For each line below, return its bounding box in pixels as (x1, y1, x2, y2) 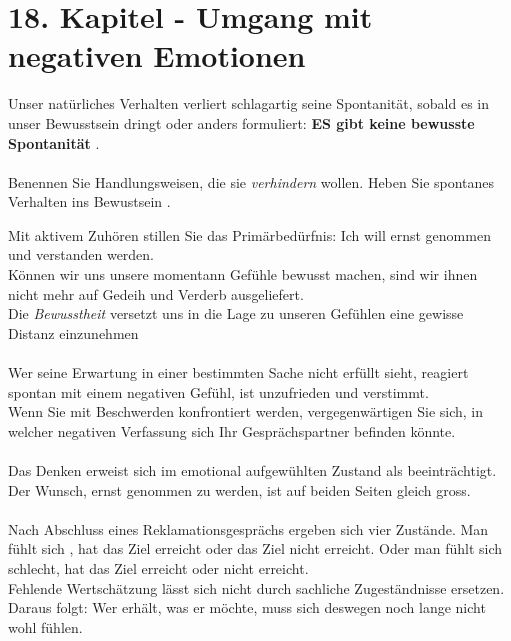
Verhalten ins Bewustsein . (8, 191, 171, 212)
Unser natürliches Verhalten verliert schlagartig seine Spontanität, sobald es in (8, 93, 489, 114)
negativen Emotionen (8, 35, 306, 76)
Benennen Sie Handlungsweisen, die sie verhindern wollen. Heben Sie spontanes (8, 171, 495, 192)
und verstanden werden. (8, 244, 155, 265)
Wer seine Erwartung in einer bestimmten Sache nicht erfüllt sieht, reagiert (8, 362, 469, 383)
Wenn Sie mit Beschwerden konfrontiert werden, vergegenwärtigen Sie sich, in (8, 401, 484, 422)
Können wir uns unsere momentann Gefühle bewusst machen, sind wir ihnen (8, 264, 478, 285)
